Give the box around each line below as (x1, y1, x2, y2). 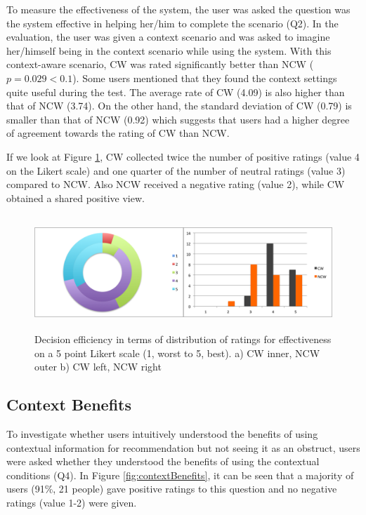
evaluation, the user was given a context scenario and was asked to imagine (6, 29, 330, 44)
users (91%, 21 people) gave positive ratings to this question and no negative (6, 481, 337, 496)
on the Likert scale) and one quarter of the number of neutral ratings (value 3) (6, 163, 346, 178)
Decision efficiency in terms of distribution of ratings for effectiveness (34, 332, 332, 347)
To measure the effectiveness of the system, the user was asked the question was (6, 2, 351, 16)
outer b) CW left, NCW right (34, 359, 162, 374)
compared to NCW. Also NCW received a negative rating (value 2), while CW (6, 177, 345, 192)
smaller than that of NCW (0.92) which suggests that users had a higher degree (6, 112, 350, 126)
